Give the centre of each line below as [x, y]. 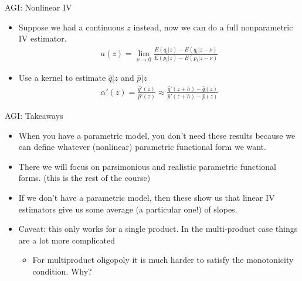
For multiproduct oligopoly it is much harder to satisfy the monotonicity [163, 260]
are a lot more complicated [67, 240]
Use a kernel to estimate [62, 78]
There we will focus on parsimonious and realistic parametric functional [147, 166]
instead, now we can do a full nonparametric [213, 27]
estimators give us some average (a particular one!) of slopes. [128, 209]
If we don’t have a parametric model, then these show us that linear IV [147, 197]
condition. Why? [62, 271]
